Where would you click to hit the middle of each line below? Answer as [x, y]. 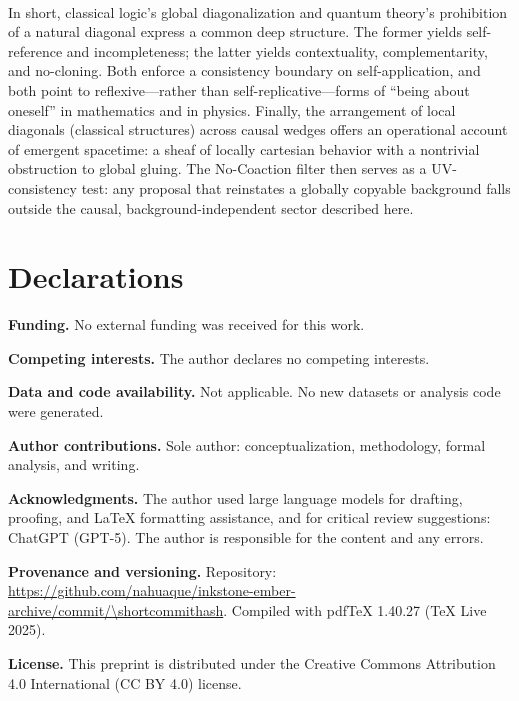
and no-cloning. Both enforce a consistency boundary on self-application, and [244, 70]
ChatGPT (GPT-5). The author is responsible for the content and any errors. [246, 537]
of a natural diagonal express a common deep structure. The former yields [235, 31]
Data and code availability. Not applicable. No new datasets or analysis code [254, 391]
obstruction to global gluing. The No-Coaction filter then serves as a [217, 168]
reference [35, 50]
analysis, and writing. [74, 464]
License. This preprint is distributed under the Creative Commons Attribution [252, 662]
